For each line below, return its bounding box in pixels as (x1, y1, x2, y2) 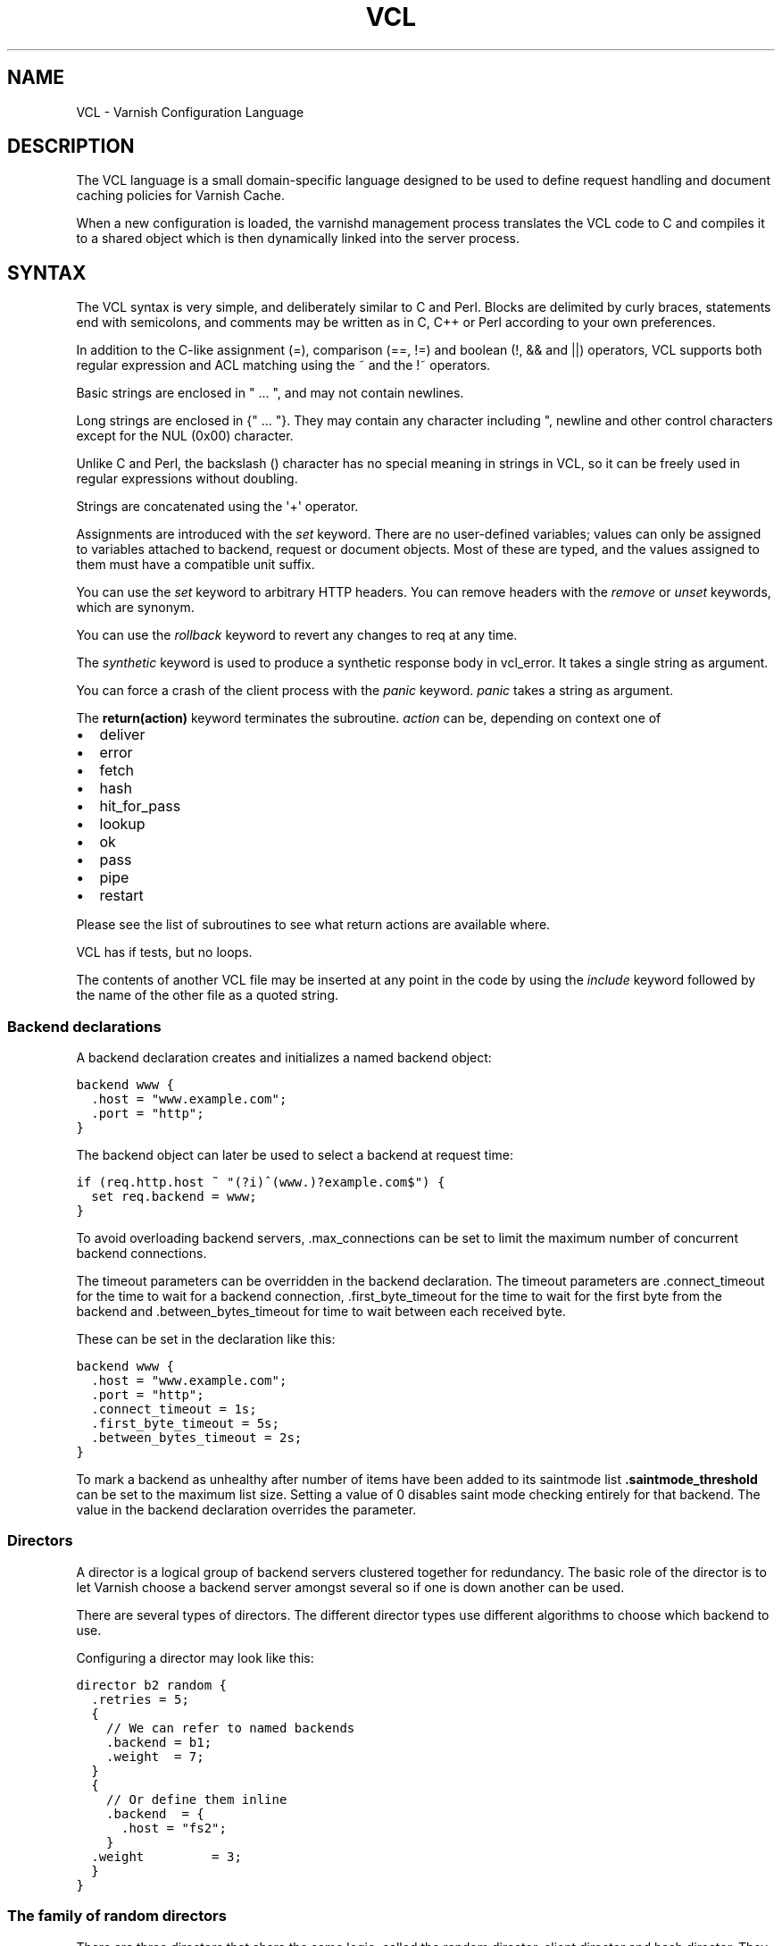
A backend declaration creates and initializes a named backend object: (76, 1050, 492, 1066)
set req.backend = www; (91, 1189, 257, 1204)
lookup (99, 815, 146, 834)
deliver (99, 726, 146, 744)
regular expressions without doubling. (76, 471, 298, 487)
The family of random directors (7, 1907, 227, 1925)
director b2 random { (76, 1677, 227, 1692)
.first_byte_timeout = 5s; (91, 1416, 279, 1431)
